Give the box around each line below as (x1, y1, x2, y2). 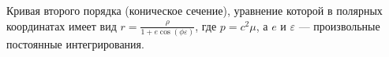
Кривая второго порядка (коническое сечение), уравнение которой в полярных (6, 2, 383, 18)
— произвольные (298, 17, 380, 34)
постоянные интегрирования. (6, 35, 144, 52)
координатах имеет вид (6, 17, 117, 34)
